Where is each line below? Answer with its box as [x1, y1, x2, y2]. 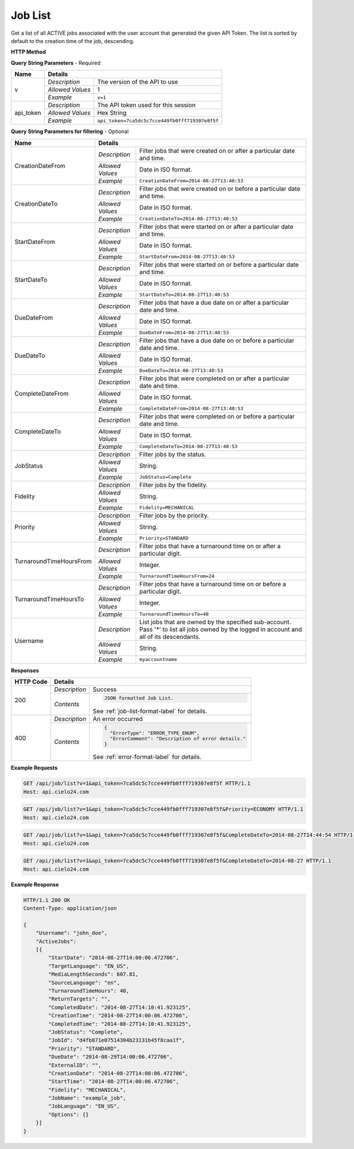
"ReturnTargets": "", [48, 996, 111, 1002]
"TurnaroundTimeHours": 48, [48, 987, 130, 994]
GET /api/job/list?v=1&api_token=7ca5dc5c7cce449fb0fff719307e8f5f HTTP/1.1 [23, 780, 251, 787]
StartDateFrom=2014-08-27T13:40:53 [139, 253, 235, 259]
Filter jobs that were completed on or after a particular [139, 374, 290, 383]
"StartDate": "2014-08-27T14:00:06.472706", [48, 954, 179, 961]
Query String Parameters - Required [11, 59, 101, 66]
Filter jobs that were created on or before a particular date [139, 185, 301, 193]
